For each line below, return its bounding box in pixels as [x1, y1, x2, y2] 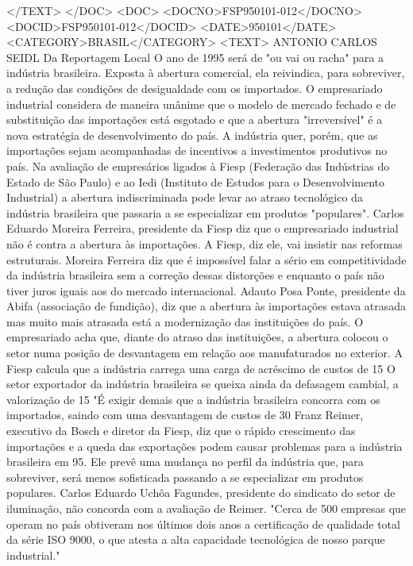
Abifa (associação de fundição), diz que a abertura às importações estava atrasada [6, 298, 407, 314]
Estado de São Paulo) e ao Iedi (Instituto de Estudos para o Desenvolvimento [6, 173, 385, 190]
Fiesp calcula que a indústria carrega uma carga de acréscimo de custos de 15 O [6, 360, 396, 376]
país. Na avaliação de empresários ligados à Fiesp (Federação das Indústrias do [6, 157, 390, 174]
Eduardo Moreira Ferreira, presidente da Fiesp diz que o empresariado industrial [6, 220, 399, 237]
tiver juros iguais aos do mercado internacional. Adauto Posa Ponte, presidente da [6, 282, 406, 298]
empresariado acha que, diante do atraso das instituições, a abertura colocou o [6, 329, 388, 345]
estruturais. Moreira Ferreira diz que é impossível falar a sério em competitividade [6, 251, 407, 268]
